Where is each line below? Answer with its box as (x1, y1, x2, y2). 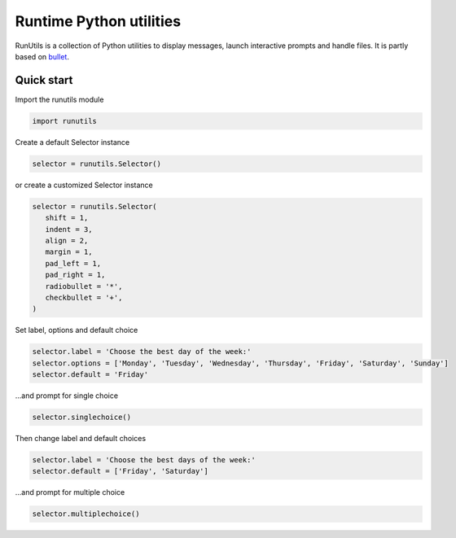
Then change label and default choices (15, 433, 147, 443)
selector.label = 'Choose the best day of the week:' (32, 347, 252, 356)
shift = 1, (45, 213, 89, 223)
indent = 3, (45, 225, 93, 234)
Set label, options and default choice (15, 326, 138, 335)
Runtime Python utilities (15, 12, 182, 30)
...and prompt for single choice (15, 391, 118, 400)
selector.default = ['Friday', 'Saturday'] (32, 466, 209, 476)
